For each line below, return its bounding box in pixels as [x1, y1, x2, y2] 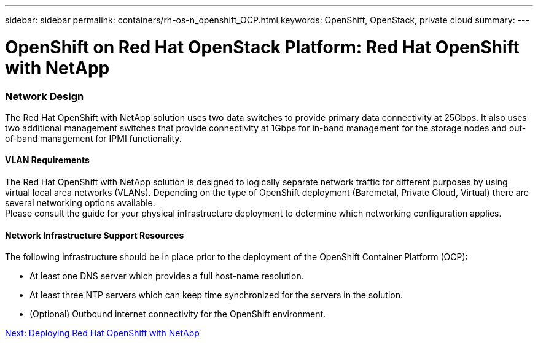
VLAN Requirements [5, 155, 90, 166]
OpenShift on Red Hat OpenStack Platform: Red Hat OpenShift [5, 36, 520, 58]
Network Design [5, 90, 84, 102]
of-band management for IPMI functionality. [5, 133, 182, 144]
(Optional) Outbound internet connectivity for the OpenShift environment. [29, 309, 326, 320]
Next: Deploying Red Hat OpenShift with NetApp [5, 328, 200, 339]
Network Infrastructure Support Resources [5, 229, 184, 241]
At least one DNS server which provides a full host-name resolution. [29, 271, 304, 282]
